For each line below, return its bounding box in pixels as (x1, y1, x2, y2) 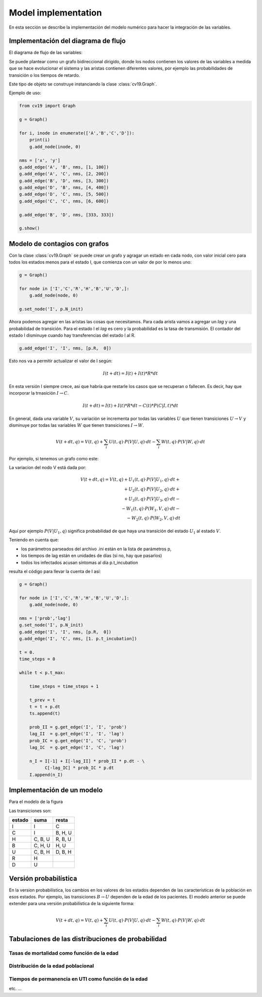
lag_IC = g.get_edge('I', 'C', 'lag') (29, 745, 125, 751)
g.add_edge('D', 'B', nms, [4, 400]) (19, 185, 109, 191)
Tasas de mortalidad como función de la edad (9, 949, 119, 956)
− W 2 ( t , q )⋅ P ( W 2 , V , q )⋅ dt (127, 515, 180, 522)
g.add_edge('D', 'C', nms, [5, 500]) (19, 192, 109, 197)
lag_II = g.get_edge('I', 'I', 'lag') (29, 731, 125, 736)
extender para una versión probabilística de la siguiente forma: (9, 901, 134, 907)
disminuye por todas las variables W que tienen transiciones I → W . (9, 422, 144, 428)
